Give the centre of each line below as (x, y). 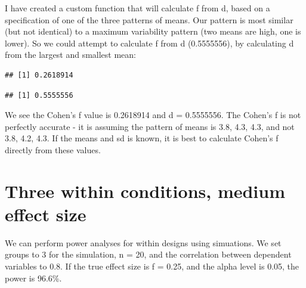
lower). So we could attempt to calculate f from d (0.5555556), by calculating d (149, 43)
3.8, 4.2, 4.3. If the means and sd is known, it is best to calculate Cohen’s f (142, 138)
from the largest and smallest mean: (71, 55)
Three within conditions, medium (145, 191)
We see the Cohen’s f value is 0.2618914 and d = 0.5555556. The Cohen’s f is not (153, 115)
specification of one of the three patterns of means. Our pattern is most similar (149, 19)
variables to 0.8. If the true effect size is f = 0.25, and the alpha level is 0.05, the (152, 266)
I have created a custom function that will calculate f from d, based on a (137, 8)
